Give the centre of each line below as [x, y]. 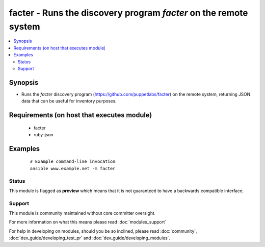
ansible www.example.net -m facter [73, 168]
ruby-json [43, 135]
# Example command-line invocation [73, 161]
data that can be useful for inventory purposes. [69, 101]
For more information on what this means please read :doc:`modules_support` [88, 222]
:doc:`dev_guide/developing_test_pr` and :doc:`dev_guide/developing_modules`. [90, 238]
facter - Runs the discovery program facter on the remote [129, 13]
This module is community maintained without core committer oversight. [82, 213]
